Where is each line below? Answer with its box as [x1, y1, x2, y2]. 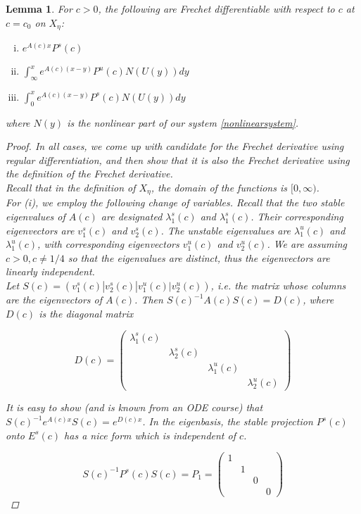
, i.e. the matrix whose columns [210, 278, 346, 293]
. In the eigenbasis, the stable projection [142, 414, 313, 428]
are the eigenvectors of [6, 292, 103, 307]
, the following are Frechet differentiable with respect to [98, 1, 335, 15]
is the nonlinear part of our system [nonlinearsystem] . [67, 115, 299, 130]
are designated [101, 209, 163, 224]
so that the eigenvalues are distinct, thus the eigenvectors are [68, 250, 330, 265]
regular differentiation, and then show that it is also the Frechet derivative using [6, 152, 350, 167]
